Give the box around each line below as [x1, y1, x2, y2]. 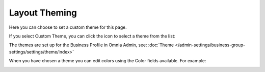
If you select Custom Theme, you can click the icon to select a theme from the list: [9, 33, 176, 39]
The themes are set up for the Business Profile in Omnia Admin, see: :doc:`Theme [9, 42, 174, 48]
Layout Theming [9, 7, 77, 18]
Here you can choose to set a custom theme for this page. [9, 24, 127, 30]
